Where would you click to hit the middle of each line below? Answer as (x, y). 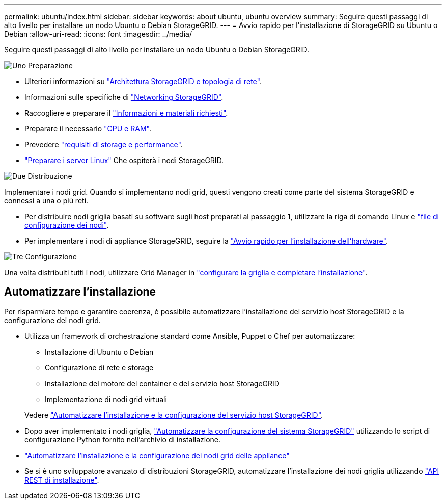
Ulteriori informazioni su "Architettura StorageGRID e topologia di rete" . (143, 81)
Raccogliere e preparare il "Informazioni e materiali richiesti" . (126, 113)
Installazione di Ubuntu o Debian (99, 352)
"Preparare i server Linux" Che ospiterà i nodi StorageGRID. (124, 160)
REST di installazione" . (62, 480)
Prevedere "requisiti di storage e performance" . (104, 144)
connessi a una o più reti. (46, 201)
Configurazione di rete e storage (99, 367)
